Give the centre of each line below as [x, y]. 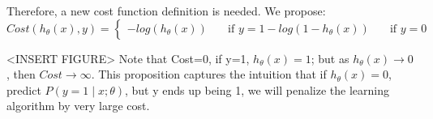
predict [24, 89]
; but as [330, 58]
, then [21, 74]
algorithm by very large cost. [78, 106]
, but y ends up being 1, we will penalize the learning [257, 89]
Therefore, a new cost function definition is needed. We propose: [166, 11]
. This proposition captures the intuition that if [209, 74]
